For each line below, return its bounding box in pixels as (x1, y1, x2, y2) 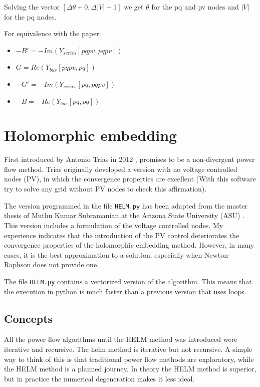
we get (124, 2, 144, 12)
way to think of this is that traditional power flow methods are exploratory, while (4, 353, 254, 364)
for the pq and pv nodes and (151, 2, 239, 12)
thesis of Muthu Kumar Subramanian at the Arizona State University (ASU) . (4, 210, 244, 221)
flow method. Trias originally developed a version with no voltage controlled (4, 163, 237, 174)
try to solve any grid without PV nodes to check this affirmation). (4, 183, 207, 194)
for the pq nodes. (4, 11, 57, 22)
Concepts (4, 310, 53, 326)
